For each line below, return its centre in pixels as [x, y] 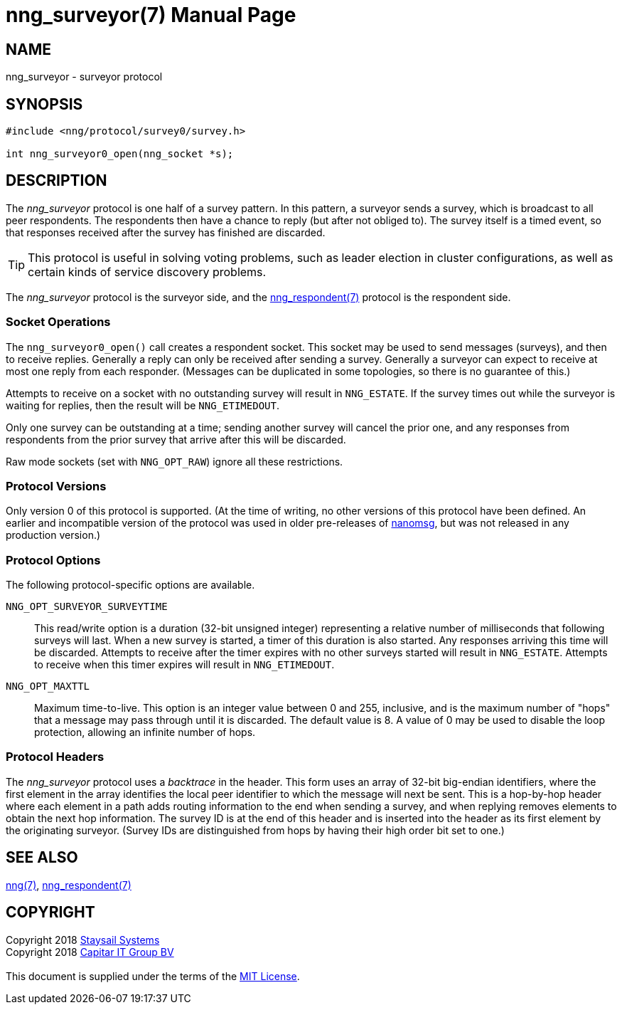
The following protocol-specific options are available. [130, 585]
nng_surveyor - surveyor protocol [84, 77]
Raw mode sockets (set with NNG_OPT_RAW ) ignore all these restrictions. [175, 461]
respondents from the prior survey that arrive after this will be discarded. [176, 439]
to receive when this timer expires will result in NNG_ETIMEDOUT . [184, 665]
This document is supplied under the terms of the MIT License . [153, 976]
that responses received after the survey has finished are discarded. [166, 232]
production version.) [53, 535]
